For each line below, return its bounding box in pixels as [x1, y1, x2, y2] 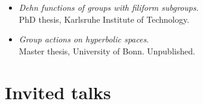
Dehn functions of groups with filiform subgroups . [19, 1, 199, 13]
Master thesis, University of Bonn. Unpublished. [19, 44, 195, 57]
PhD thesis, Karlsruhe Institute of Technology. [19, 13, 189, 25]
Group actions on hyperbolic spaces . [19, 33, 149, 45]
